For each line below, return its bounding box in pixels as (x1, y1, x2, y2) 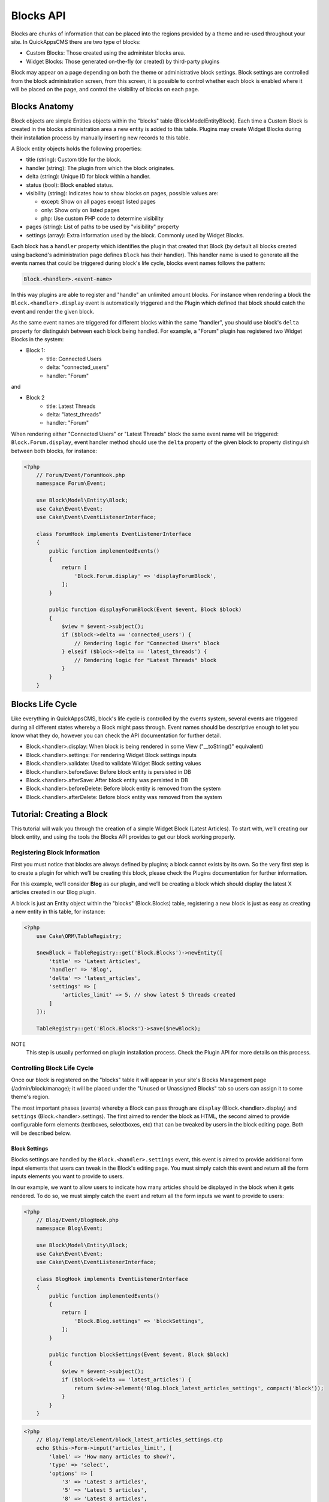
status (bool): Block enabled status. (26, 181, 114, 189)
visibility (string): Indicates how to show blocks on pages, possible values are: (26, 189, 219, 196)
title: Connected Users (46, 355, 102, 362)
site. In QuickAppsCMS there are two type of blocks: (11, 38, 141, 45)
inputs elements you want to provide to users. (11, 1172, 124, 1180)
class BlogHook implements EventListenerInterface (36, 1275, 188, 1282)
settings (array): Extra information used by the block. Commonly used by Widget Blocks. (26, 231, 245, 239)
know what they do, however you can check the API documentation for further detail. (11, 732, 221, 739)
